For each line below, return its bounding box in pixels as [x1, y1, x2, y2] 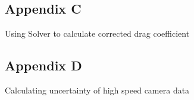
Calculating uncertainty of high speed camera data [5, 84, 190, 96]
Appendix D [5, 56, 82, 75]
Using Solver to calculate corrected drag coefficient [5, 27, 190, 40]
